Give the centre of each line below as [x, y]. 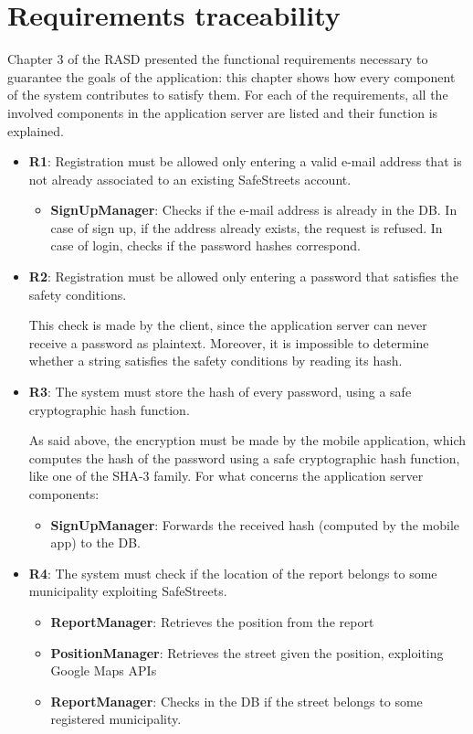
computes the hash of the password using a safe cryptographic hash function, [244, 457]
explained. [36, 130]
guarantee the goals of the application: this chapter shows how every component [231, 76]
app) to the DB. [95, 543]
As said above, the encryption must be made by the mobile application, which [247, 440]
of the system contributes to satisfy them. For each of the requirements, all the [228, 95]
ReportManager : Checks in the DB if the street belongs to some [236, 701]
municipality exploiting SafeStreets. [128, 591]
